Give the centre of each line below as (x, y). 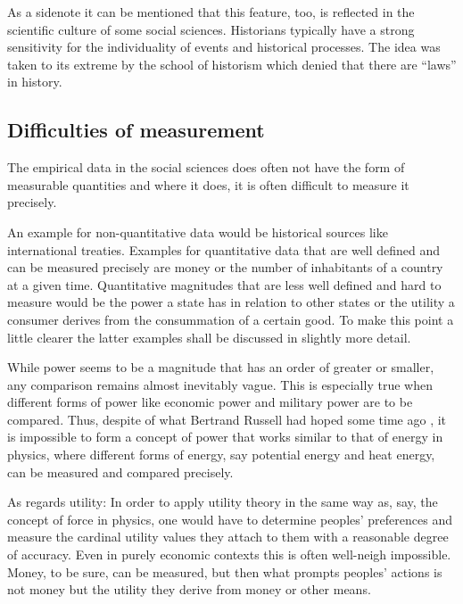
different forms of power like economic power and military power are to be (210, 402)
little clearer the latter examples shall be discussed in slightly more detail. (209, 337)
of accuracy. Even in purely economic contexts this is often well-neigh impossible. (229, 554)
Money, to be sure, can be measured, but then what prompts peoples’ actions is (225, 571)
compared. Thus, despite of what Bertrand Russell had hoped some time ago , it (227, 419)
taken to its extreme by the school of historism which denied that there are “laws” (232, 64)
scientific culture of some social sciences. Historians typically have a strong (211, 29)
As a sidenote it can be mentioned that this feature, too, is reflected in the (211, 12)
